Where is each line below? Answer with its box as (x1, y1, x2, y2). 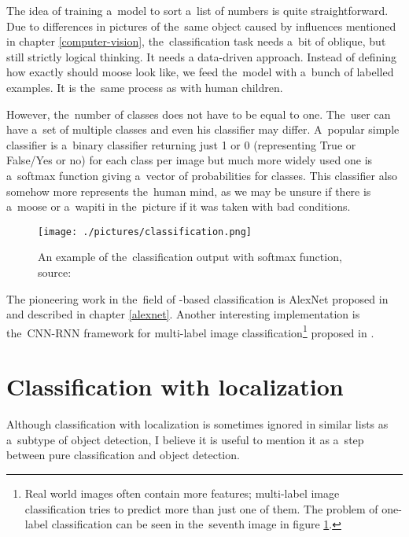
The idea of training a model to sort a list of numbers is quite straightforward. (6, 2, 389, 18)
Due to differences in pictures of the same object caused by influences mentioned (6, 17, 396, 34)
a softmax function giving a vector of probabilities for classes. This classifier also (6, 167, 398, 183)
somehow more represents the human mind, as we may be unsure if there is (6, 182, 371, 199)
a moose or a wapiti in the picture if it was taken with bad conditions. (6, 198, 351, 215)
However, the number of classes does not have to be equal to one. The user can (6, 105, 391, 122)
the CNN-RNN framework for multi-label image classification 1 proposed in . (6, 322, 374, 340)
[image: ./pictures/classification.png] (38, 226, 252, 237)
